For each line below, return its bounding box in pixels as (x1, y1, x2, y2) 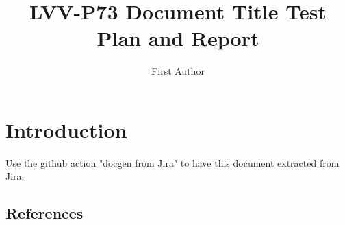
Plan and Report (97, 24, 259, 52)
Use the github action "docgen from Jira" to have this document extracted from (5, 155, 340, 169)
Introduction (5, 115, 127, 143)
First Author (151, 64, 205, 78)
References (5, 202, 84, 224)
